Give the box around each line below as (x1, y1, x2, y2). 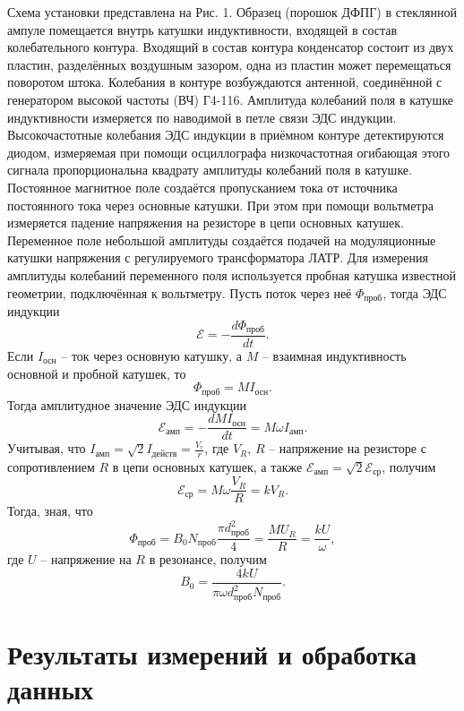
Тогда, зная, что (7, 501, 93, 520)
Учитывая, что (7, 439, 86, 458)
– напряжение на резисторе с (269, 439, 426, 458)
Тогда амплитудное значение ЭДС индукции (7, 395, 247, 414)
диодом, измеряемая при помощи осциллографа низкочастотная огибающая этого (7, 142, 451, 161)
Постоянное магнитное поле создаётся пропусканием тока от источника (7, 177, 398, 196)
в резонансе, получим (149, 550, 267, 569)
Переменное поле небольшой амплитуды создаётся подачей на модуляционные (7, 230, 436, 249)
